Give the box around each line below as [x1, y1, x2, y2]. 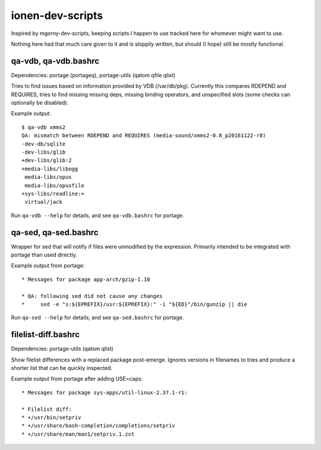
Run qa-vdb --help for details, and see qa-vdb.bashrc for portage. [11, 211, 184, 219]
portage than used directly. [11, 251, 77, 258]
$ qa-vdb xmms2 [21, 123, 66, 131]
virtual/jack [24, 199, 62, 205]
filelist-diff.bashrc [11, 329, 80, 340]
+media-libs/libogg [21, 165, 78, 172]
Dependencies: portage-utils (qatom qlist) [11, 345, 114, 353]
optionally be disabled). [11, 99, 68, 106]
